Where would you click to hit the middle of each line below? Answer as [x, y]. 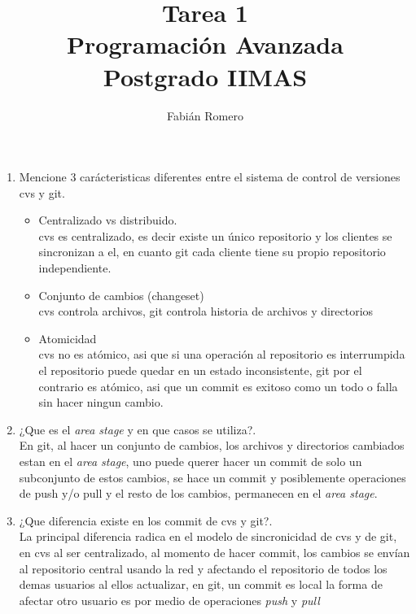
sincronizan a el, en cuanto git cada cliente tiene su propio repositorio [212, 252]
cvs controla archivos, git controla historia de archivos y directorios [206, 311]
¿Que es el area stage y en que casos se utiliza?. [138, 429]
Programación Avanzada [205, 44]
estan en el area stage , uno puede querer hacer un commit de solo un [190, 461]
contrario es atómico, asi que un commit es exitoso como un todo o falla [218, 386]
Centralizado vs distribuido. [108, 220]
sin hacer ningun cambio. [101, 402]
